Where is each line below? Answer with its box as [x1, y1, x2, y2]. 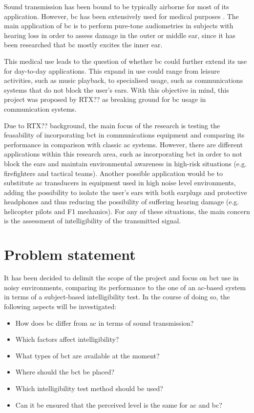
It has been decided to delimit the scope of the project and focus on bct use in [4, 273, 239, 283]
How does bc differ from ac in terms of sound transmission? [15, 317, 194, 328]
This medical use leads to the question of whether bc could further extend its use [4, 56, 247, 66]
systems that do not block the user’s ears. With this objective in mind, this [4, 84, 229, 95]
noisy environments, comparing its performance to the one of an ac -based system [4, 282, 246, 292]
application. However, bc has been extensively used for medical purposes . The [4, 11, 239, 21]
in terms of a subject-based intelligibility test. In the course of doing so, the [4, 292, 230, 302]
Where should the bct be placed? [15, 367, 115, 377]
